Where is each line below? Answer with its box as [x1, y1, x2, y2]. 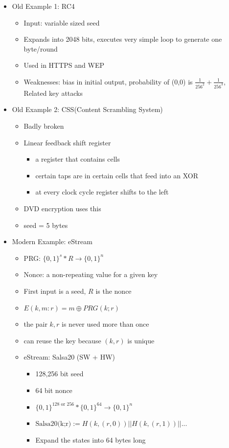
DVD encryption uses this [23, 203, 101, 213]
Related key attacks [23, 87, 83, 98]
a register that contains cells [35, 154, 120, 164]
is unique [127, 335, 155, 345]
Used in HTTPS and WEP [23, 60, 104, 70]
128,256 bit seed [35, 368, 84, 378]
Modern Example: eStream [12, 236, 92, 247]
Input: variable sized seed [23, 17, 100, 28]
